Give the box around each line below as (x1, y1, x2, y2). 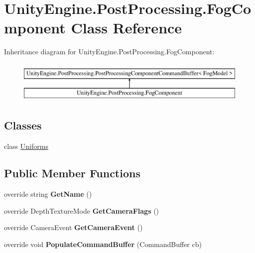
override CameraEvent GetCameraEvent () (4, 222, 143, 233)
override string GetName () (4, 189, 92, 199)
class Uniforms (4, 141, 48, 151)
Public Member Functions (4, 165, 140, 181)
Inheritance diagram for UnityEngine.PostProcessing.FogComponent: (4, 46, 215, 57)
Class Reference (71, 17, 182, 38)
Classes (4, 118, 42, 133)
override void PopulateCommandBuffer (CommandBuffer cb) (4, 239, 202, 249)
